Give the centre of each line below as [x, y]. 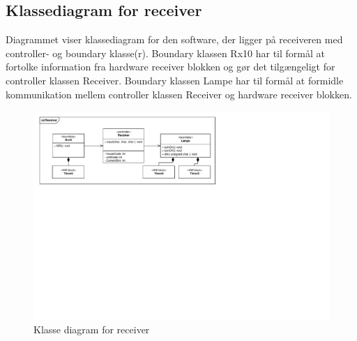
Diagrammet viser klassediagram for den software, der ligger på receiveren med [174, 39]
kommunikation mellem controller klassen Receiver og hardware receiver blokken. [179, 94]
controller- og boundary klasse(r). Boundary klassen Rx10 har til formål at [165, 53]
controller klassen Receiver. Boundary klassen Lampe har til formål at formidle [175, 80]
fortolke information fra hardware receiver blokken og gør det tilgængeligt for [170, 67]
